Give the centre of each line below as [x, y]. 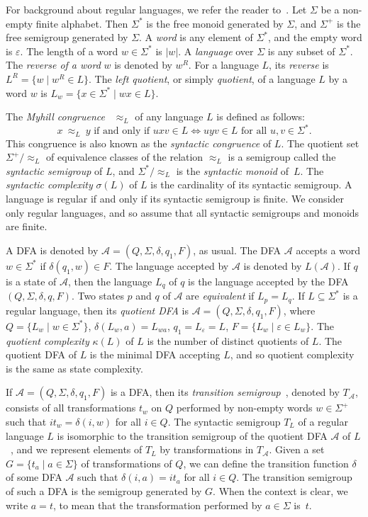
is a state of [31, 281]
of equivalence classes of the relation [125, 157]
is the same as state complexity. [74, 368]
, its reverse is [299, 65]
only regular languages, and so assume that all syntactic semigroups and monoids [183, 212]
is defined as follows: [261, 117]
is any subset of [301, 51]
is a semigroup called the [282, 157]
